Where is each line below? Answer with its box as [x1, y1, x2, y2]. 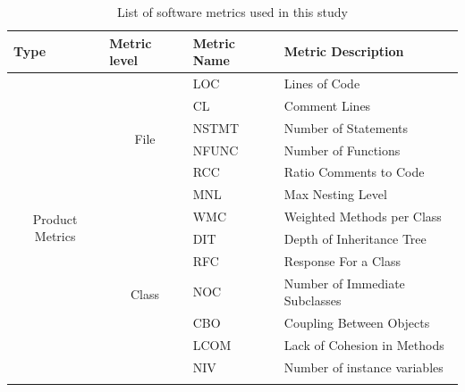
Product [32, 209, 78, 228]
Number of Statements [283, 118, 408, 137]
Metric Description [283, 42, 404, 61]
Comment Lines [283, 96, 371, 114]
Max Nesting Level [283, 185, 387, 204]
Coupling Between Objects [283, 313, 430, 332]
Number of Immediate [283, 273, 405, 292]
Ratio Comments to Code [283, 163, 425, 181]
